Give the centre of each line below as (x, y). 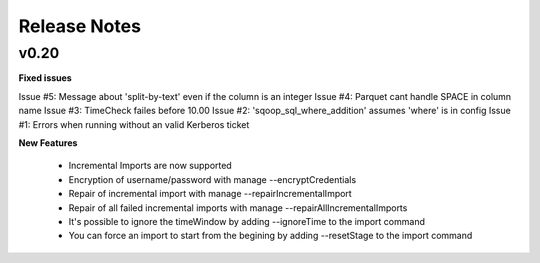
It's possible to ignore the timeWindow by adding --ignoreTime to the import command (246, 221)
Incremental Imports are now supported (150, 166)
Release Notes (80, 26)
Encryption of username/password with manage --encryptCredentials (212, 179)
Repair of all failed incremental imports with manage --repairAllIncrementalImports (238, 207)
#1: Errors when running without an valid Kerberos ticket (134, 124)
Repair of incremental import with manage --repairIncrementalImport (210, 194)
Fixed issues (45, 78)
